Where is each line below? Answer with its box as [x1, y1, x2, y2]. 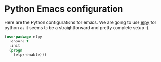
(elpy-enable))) [13, 52, 47, 57]
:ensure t [9, 39, 29, 43]
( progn [9, 48, 23, 53]
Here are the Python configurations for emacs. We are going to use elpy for [4, 20, 157, 25]
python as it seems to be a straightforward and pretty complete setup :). [4, 24, 150, 30]
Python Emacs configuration [4, 3, 123, 15]
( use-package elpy [4, 34, 42, 39]
